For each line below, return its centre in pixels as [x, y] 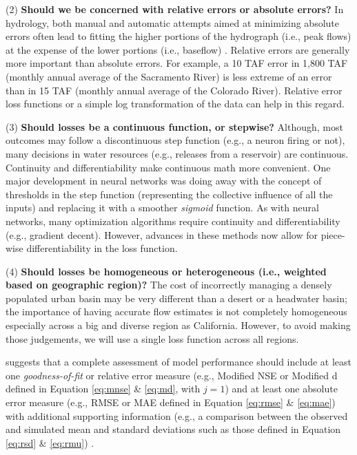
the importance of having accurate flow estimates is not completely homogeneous [176, 311]
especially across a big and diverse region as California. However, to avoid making [178, 325]
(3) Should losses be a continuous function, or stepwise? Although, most [174, 126]
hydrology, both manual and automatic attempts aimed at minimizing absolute [173, 22]
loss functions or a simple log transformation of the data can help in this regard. [175, 104]
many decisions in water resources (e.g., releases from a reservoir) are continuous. [177, 153]
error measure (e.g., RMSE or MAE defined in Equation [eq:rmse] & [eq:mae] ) [171, 402]
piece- [333, 234]
